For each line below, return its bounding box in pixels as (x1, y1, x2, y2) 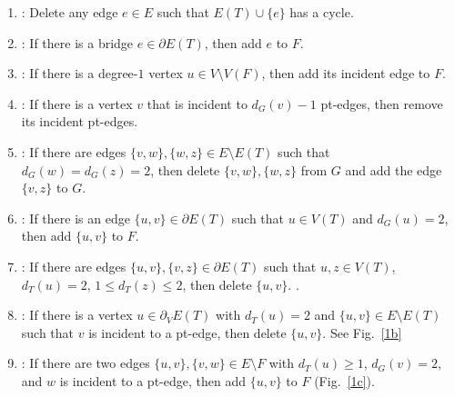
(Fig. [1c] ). (314, 371, 375, 390)
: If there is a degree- (21, 64, 138, 83)
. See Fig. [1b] (322, 323, 402, 342)
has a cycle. (289, 3, 354, 21)
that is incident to (147, 94, 248, 113)
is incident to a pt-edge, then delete (88, 323, 287, 342)
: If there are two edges (21, 353, 150, 372)
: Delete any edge (21, 3, 118, 21)
